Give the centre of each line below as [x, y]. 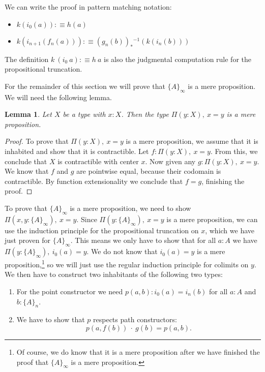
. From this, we [234, 151]
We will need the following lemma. [58, 97]
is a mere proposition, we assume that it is [192, 141]
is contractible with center [98, 161]
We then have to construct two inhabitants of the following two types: [114, 274]
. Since [87, 219]
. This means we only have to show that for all [143, 240]
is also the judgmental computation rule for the [178, 59]
